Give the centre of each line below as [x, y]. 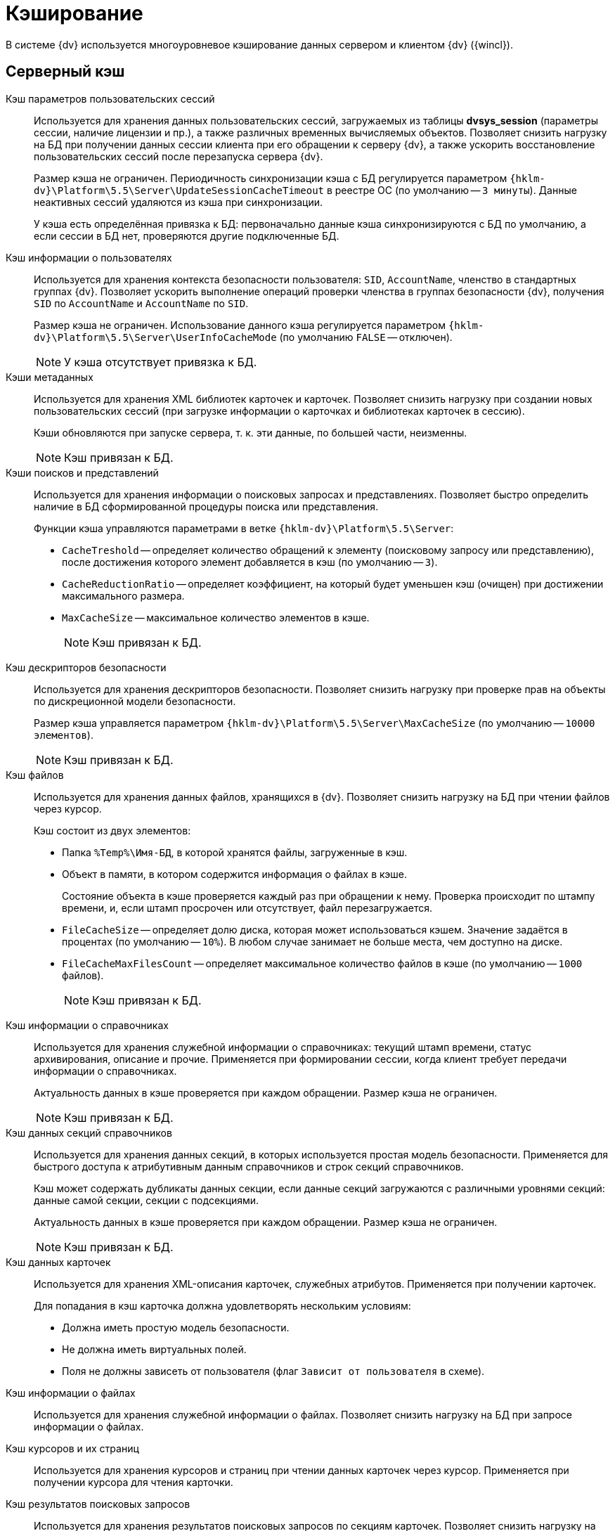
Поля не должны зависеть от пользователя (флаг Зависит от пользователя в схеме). [273, 1371]
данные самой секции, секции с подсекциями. [147, 1200]
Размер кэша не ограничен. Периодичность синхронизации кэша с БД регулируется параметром [271, 178]
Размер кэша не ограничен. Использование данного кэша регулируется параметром [240, 325]
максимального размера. [123, 595]
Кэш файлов [35, 775]
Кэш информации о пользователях [89, 257]
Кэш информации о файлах [71, 1393]
